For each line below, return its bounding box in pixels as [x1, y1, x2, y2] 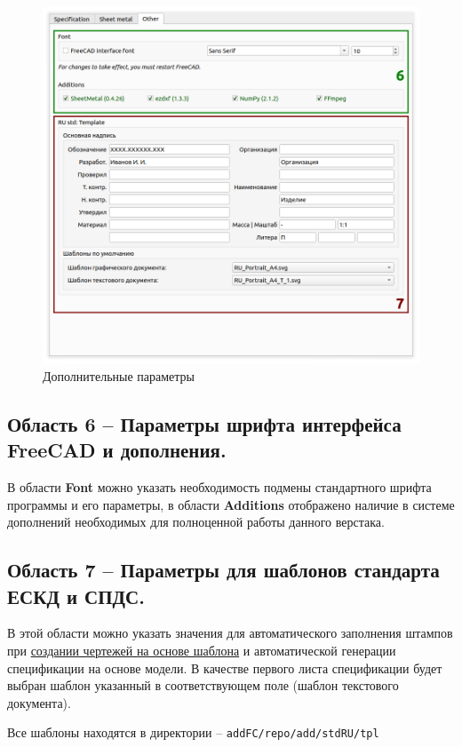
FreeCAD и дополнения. [7, 436, 227, 464]
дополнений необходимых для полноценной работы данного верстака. [7, 513, 385, 531]
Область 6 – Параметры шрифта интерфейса [7, 409, 402, 437]
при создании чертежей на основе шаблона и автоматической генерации [7, 640, 396, 659]
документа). [7, 693, 71, 711]
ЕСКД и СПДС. [7, 582, 145, 609]
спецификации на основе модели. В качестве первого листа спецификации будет [7, 658, 442, 677]
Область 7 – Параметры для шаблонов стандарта [7, 556, 440, 584]
